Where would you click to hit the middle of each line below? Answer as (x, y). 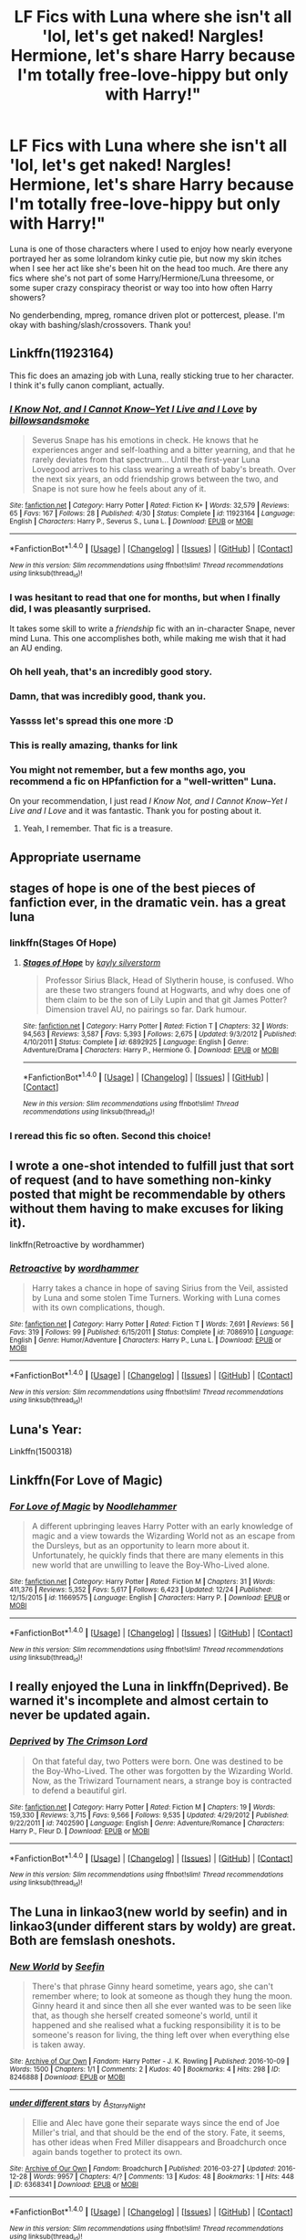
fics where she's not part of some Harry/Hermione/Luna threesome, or (142, 278)
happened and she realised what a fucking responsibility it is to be (156, 2025)
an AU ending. (36, 648)
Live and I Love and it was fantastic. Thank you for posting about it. (136, 811)
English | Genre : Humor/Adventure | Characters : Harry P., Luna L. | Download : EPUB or (146, 1340)
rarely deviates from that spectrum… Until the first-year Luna (146, 460)
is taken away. (59, 2045)
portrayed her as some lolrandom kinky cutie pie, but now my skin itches (146, 259)
